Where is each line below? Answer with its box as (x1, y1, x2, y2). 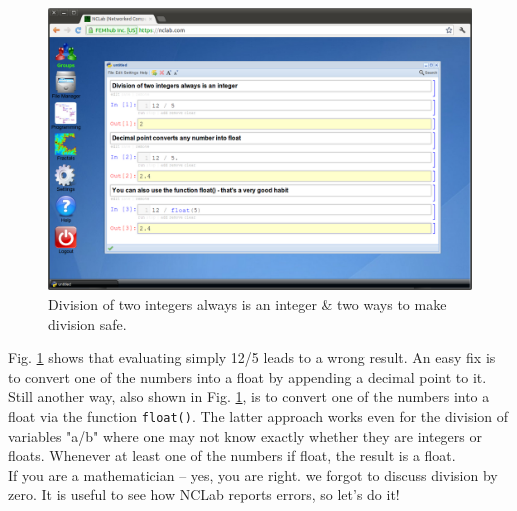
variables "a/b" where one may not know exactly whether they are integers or (8, 425, 482, 446)
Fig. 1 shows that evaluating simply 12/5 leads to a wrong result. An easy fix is (8, 347, 496, 368)
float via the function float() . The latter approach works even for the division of (8, 405, 509, 426)
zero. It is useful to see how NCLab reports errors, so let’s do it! (8, 484, 400, 505)
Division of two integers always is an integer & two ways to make (48, 293, 447, 314)
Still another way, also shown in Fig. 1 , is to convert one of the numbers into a (8, 386, 490, 407)
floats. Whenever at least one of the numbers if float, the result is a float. (8, 445, 456, 466)
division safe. (48, 313, 127, 334)
